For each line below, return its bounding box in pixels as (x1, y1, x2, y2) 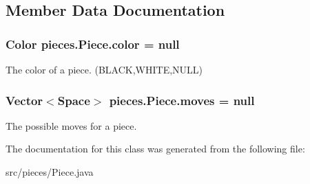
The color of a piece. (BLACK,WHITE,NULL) (6, 62, 203, 76)
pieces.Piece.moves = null (109, 91, 255, 108)
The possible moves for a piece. (6, 118, 137, 133)
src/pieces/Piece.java (6, 165, 94, 179)
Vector (6, 91, 43, 108)
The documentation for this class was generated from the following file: (6, 141, 305, 156)
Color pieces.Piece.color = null (6, 35, 180, 52)
